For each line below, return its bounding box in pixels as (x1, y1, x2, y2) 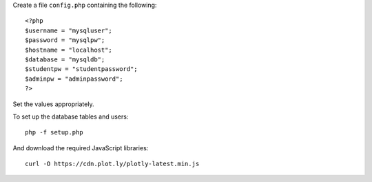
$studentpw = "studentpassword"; (25, 65, 138, 73)
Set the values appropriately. (12, 100, 94, 108)
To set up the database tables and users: (12, 112, 129, 121)
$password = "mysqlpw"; (25, 37, 105, 44)
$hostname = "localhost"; (25, 45, 113, 54)
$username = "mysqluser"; (25, 26, 113, 34)
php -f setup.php (25, 128, 83, 136)
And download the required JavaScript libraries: (12, 143, 149, 152)
